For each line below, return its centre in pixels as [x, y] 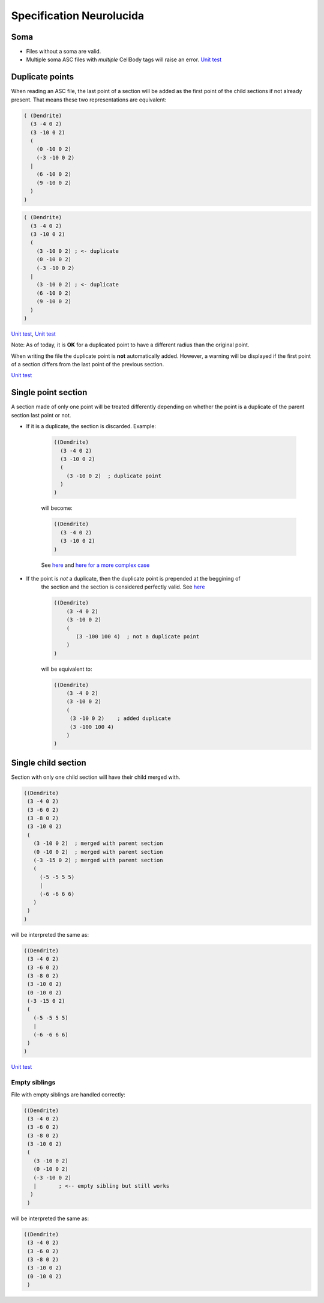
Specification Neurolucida [78, 16]
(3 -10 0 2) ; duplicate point [114, 476]
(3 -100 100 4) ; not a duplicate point [138, 636]
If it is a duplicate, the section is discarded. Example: [91, 426]
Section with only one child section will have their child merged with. [96, 777]
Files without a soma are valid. [64, 52]
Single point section [49, 392]
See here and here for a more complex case [95, 565]
